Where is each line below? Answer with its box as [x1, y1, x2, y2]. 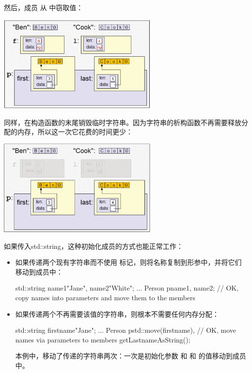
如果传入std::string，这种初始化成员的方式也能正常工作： [4, 241, 183, 251]
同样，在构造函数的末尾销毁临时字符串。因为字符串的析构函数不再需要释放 [4, 117, 241, 127]
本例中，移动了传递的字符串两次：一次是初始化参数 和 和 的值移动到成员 [15, 351, 246, 361]
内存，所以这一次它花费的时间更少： [17, 127, 133, 137]
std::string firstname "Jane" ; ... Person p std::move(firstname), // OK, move [15, 325, 236, 335]
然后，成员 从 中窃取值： [4, 2, 83, 12]
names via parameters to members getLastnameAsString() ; [15, 334, 190, 344]
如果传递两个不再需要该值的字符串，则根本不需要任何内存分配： [15, 308, 219, 319]
